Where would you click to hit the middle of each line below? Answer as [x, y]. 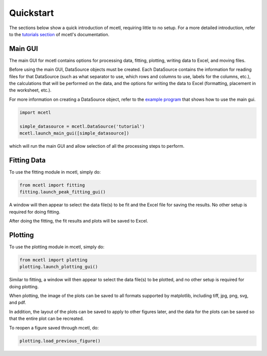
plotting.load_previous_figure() [60, 341]
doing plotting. [24, 286]
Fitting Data [27, 160]
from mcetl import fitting [52, 185]
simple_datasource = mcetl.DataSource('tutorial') [82, 126]
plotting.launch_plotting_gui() [59, 267]
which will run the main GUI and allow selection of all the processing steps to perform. [97, 146]
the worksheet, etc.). [30, 90]
